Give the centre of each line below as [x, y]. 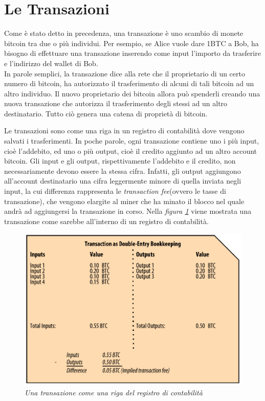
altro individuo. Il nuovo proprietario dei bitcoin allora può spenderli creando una [132, 93]
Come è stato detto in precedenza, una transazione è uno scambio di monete [124, 33]
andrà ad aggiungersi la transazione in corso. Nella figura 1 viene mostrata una [128, 211]
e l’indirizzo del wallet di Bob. [51, 63]
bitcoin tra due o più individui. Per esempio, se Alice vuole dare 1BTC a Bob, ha [131, 43]
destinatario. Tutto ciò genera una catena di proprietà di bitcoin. [106, 113]
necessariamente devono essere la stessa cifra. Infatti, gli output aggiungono [123, 171]
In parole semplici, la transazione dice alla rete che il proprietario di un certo [125, 73]
